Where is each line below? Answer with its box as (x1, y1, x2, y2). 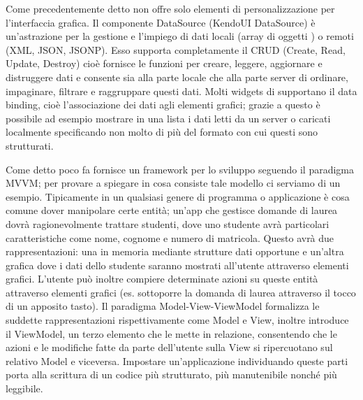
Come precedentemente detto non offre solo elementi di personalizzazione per (6, 1, 335, 15)
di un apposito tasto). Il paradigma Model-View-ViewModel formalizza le (6, 299, 320, 313)
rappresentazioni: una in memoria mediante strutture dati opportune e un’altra (6, 244, 344, 259)
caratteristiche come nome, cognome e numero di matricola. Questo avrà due (6, 230, 334, 245)
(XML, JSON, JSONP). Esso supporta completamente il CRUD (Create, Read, (6, 42, 346, 57)
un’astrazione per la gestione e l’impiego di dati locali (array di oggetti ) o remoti (6, 29, 354, 43)
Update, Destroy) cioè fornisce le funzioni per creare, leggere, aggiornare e (6, 56, 323, 71)
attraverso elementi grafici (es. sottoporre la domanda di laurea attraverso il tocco (6, 285, 356, 299)
